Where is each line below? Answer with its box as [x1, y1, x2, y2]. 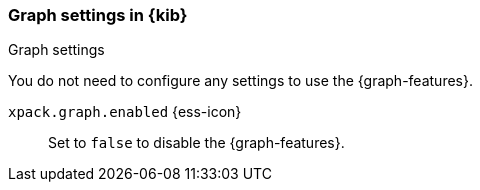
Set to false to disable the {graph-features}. [48, 134, 345, 152]
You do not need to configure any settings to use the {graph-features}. [8, 72, 473, 90]
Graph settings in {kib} [8, 5, 188, 25]
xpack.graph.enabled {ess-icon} [8, 103, 242, 121]
